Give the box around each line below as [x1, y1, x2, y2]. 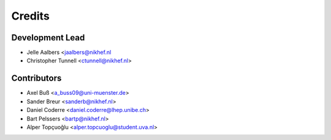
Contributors [11, 73, 62, 84]
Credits [11, 9, 50, 23]
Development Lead [11, 32, 85, 43]
